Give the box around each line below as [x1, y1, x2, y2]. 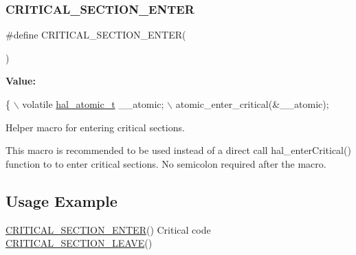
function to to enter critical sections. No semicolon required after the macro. [5, 156, 326, 170]
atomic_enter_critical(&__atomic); [175, 97, 329, 111]
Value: [5, 74, 36, 88]
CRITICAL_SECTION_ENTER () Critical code [5, 222, 211, 236]
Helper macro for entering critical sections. [5, 120, 185, 134]
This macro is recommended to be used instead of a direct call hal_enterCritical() [5, 143, 351, 157]
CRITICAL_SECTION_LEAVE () [5, 236, 153, 250]
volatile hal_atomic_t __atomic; [22, 97, 164, 111]
